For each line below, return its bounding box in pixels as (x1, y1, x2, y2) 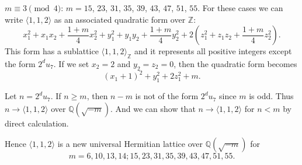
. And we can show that (110, 102, 196, 114)
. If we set (53, 57, 89, 69)
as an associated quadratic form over (54, 13, 186, 25)
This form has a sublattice (5, 45, 99, 57)
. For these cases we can (197, 2, 283, 13)
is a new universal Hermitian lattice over (57, 138, 203, 150)
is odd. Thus (249, 90, 294, 102)
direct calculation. (5, 117, 69, 129)
